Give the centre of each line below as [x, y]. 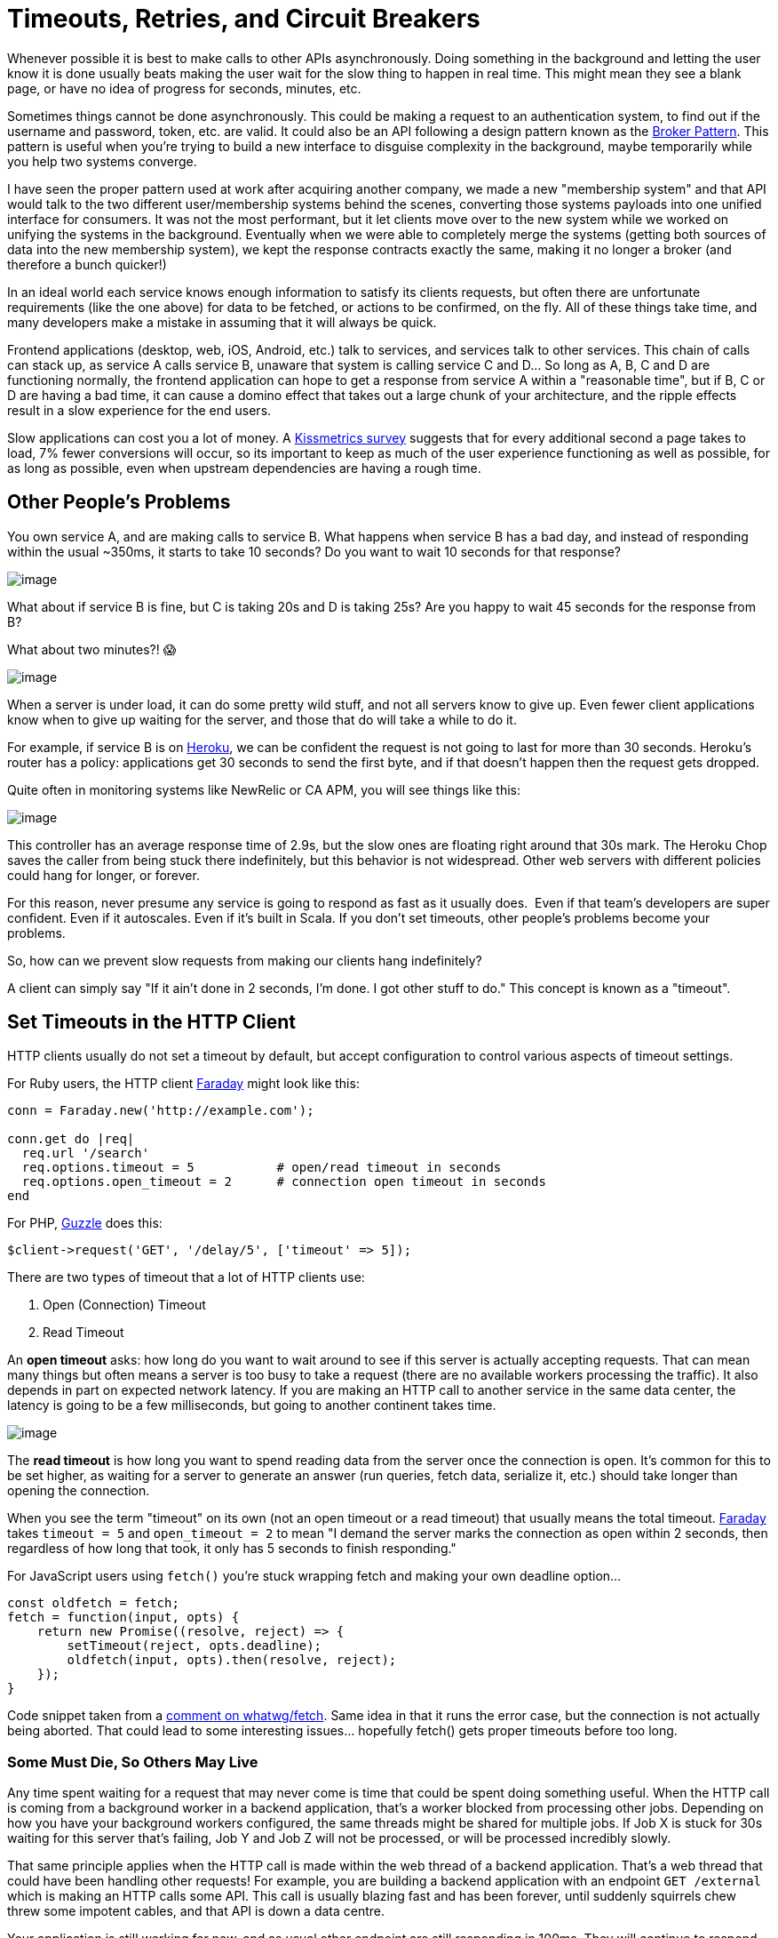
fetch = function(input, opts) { [123, 1618]
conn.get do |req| [71, 1139]
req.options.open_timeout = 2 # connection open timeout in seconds [284, 1182]
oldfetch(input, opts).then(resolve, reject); [232, 1660]
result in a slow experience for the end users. [139, 410]
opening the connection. [79, 1491]
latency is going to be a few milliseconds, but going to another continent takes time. [252, 1405]
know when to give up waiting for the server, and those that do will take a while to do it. [262, 719]
